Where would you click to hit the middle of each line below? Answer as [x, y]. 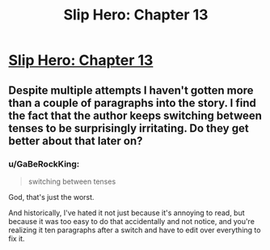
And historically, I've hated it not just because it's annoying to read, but [127, 213]
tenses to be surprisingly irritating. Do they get [129, 128]
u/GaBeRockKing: [44, 163]
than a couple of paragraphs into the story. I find [132, 103]
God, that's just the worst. [51, 197]
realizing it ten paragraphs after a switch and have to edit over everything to [135, 230]
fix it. [17, 238]
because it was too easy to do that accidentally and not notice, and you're [131, 221]
